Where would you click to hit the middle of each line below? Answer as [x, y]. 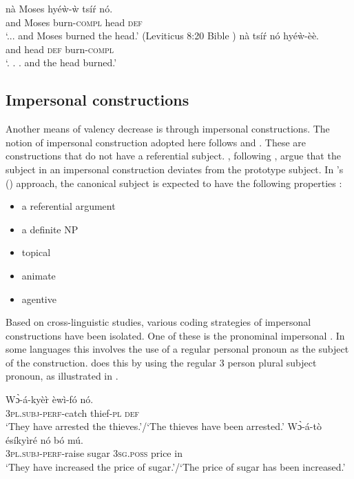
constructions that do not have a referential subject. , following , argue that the [173, 156]
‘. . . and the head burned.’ [61, 62]
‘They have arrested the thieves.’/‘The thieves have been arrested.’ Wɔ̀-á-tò [164, 426]
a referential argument [69, 206]
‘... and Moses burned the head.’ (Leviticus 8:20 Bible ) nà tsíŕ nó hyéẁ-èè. [162, 36]
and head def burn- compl [60, 49]
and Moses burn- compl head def [74, 22]
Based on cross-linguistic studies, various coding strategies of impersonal [158, 322]
